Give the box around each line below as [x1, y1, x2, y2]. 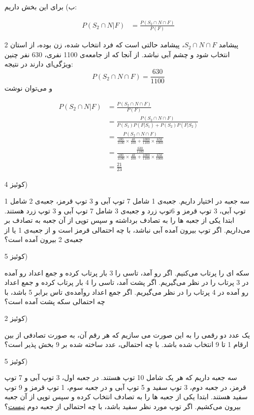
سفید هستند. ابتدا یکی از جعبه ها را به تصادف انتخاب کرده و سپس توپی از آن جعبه [4, 391, 248, 402]
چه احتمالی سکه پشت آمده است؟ [4, 296, 105, 307]
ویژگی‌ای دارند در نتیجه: [4, 59, 73, 69]
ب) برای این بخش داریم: [4, 1, 77, 11]
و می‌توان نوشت [4, 83, 53, 93]
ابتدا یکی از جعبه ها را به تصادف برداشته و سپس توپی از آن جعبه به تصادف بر [4, 215, 234, 225]
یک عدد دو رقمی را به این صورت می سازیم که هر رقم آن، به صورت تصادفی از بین [4, 329, 250, 340]
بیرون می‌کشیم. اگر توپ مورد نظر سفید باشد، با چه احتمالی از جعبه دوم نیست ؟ [4, 401, 241, 412]
